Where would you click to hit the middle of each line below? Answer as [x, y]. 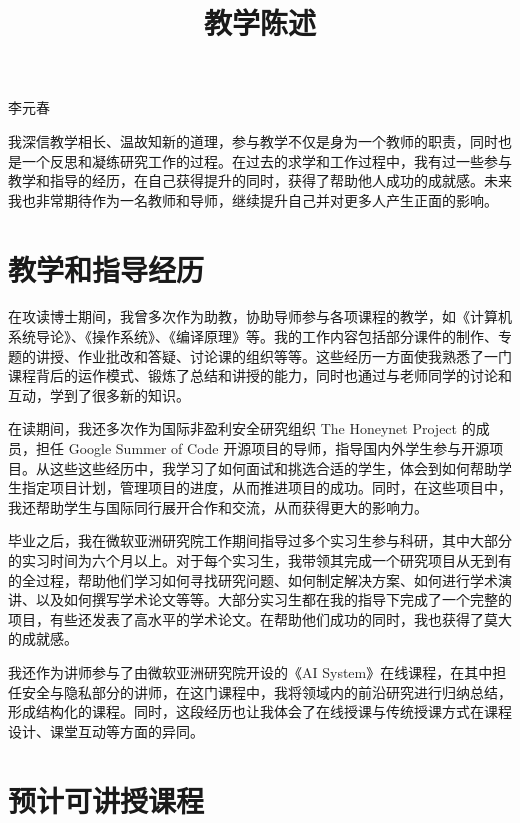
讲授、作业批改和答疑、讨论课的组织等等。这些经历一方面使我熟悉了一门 [273, 355]
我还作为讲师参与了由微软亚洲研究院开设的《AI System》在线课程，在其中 [250, 671]
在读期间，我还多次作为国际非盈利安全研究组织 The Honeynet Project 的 [242, 428]
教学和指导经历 [106, 268]
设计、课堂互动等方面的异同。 [106, 730]
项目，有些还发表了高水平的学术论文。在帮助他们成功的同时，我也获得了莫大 [260, 618]
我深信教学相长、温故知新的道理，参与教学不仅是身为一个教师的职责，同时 [253, 140]
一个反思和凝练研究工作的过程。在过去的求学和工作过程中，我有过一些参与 [266, 160]
